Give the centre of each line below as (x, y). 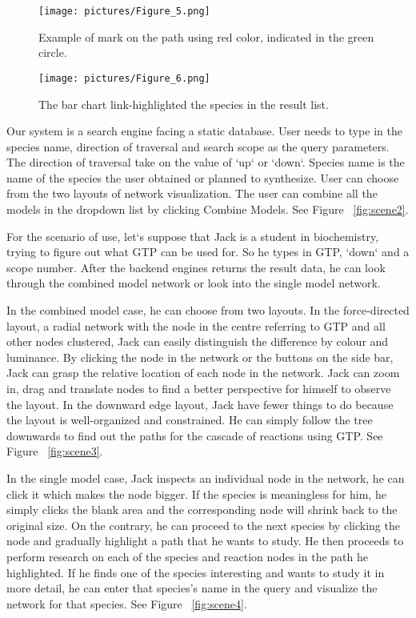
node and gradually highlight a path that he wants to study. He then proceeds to (205, 541)
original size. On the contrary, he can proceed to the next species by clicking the (203, 525)
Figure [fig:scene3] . (55, 451)
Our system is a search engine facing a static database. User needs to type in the (204, 131)
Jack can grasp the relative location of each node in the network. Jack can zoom (203, 373)
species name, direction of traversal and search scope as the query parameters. (198, 146)
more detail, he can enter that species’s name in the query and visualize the (192, 588)
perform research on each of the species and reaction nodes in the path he (187, 556)
